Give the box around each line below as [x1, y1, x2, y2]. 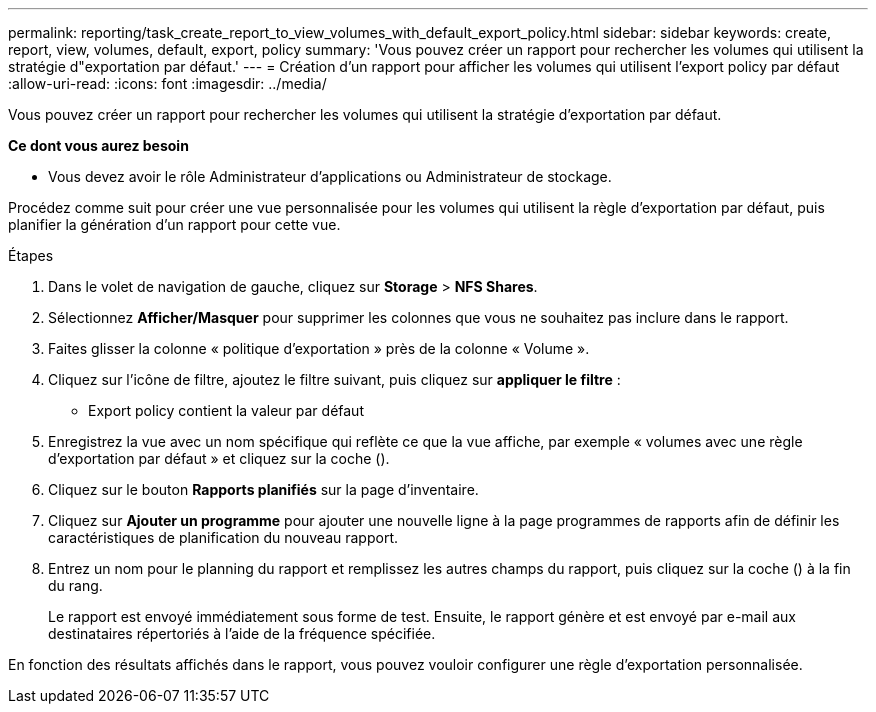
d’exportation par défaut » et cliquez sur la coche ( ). [48, 450, 390, 467]
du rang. [48, 577, 103, 594]
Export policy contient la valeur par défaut [88, 402, 364, 419]
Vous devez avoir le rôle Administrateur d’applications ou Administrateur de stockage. [48, 168, 612, 185]
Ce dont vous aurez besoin [8, 137, 189, 154]
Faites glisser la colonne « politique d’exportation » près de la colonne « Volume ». [48, 340, 590, 357]
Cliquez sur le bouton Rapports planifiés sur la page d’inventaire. [48, 481, 479, 498]
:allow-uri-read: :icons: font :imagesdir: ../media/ [8, 75, 327, 92]
